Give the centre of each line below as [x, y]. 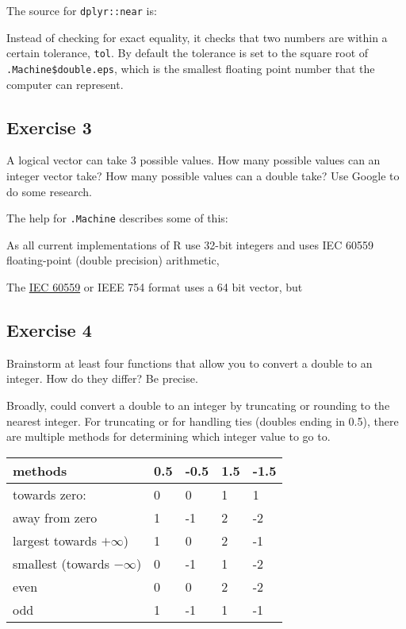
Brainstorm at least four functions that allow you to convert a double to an [190, 363]
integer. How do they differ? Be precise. [102, 378]
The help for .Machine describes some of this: [117, 218]
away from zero [55, 517]
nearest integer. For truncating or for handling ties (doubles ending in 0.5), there [203, 421]
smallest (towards [61, 563]
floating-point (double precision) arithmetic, [113, 260]
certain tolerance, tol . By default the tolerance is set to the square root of [188, 53]
